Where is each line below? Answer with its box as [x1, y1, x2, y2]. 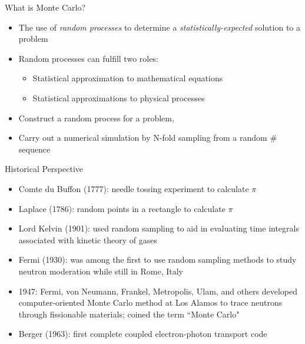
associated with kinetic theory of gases [18, 233, 158, 246]
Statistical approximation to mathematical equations [32, 72, 223, 84]
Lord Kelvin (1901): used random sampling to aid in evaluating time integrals [18, 222, 299, 234]
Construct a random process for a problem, [18, 111, 174, 124]
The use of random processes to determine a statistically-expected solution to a [18, 21, 300, 33]
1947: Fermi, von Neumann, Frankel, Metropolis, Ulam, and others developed [18, 285, 298, 297]
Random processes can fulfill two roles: [18, 52, 158, 64]
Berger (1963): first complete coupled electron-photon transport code [18, 328, 267, 340]
